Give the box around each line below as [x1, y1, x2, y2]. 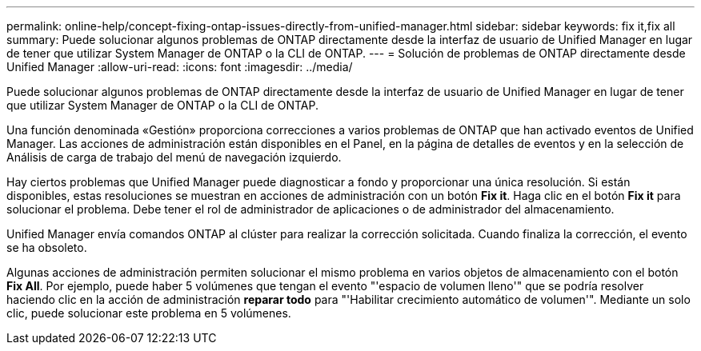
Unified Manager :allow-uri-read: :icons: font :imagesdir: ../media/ [6, 60, 353, 74]
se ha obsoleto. [6, 241, 87, 254]
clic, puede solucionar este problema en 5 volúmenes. [6, 306, 291, 320]
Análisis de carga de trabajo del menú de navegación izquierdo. [6, 150, 342, 164]
